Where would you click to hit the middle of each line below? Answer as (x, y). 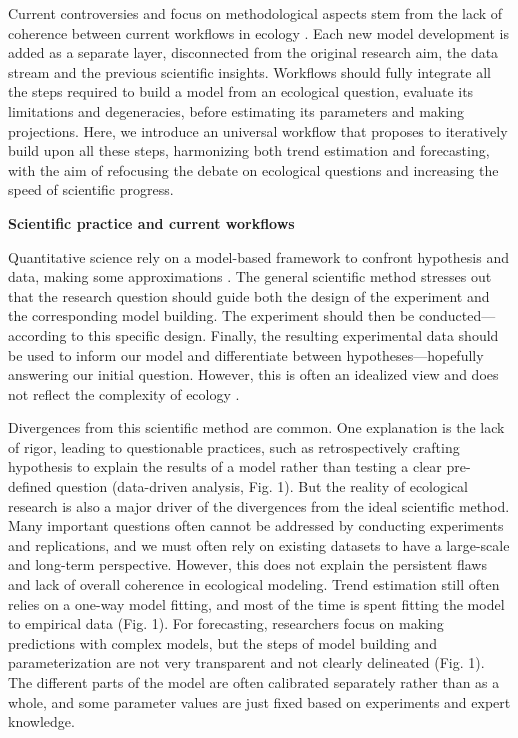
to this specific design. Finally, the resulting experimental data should (285, 334)
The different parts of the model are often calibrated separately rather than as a (254, 682)
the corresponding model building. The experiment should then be (211, 315)
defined (30, 486)
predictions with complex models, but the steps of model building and (222, 642)
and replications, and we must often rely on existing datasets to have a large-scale (259, 544)
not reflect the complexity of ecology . (124, 393)
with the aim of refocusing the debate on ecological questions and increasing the (253, 169)
